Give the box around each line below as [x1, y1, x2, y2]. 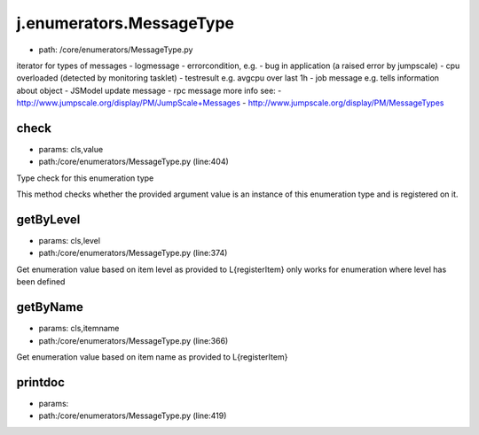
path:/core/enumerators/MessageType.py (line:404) [38, 156, 230, 167]
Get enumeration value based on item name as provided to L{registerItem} [16, 351, 288, 362]
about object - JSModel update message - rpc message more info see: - [16, 85, 282, 96]
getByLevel [16, 213, 81, 227]
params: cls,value [38, 144, 104, 155]
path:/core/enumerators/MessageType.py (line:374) [38, 248, 228, 259]
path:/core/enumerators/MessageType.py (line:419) [38, 410, 227, 421]
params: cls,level [38, 236, 101, 246]
